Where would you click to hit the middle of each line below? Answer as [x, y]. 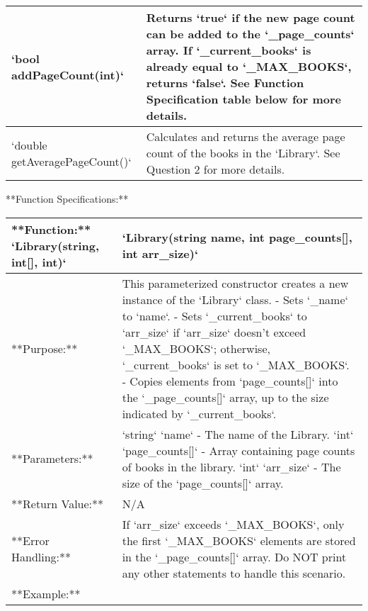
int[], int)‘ [39, 262]
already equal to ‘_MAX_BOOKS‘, [249, 66]
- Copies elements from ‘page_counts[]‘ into [230, 381]
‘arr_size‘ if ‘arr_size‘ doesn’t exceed [214, 332]
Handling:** [41, 556]
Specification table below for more [244, 99]
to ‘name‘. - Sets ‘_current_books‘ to [214, 315]
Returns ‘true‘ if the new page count [251, 17]
